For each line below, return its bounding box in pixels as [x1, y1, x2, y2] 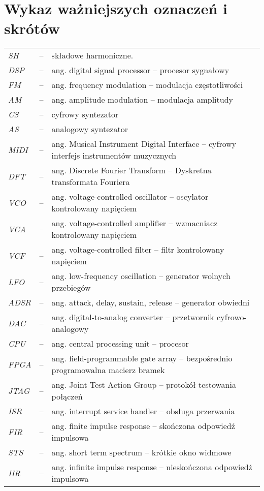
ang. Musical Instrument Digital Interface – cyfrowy [51, 138, 237, 150]
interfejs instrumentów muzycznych [51, 149, 177, 162]
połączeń [51, 390, 83, 403]
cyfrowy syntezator [51, 108, 119, 120]
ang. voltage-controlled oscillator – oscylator [51, 191, 209, 203]
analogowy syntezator [51, 123, 128, 135]
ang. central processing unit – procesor [51, 337, 189, 350]
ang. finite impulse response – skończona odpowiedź [51, 420, 235, 432]
